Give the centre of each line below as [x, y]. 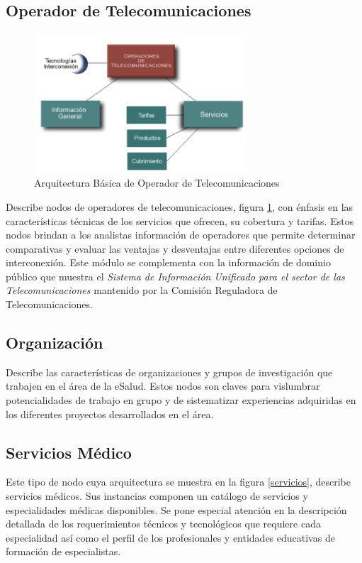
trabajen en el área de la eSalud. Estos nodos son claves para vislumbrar [163, 386]
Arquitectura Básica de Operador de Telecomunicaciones [157, 183]
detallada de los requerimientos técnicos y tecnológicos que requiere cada [163, 524]
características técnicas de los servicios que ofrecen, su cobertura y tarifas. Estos [180, 220]
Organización [55, 343]
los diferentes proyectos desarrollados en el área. [110, 414]
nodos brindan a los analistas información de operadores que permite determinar [181, 235]
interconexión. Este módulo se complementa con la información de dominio [168, 262]
